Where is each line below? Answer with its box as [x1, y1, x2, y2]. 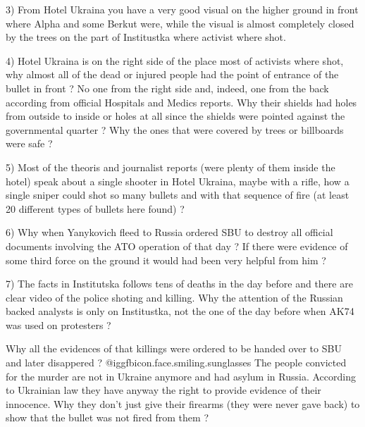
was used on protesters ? [6, 317, 111, 332]
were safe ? [6, 136, 53, 151]
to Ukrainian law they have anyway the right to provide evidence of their [6, 383, 321, 397]
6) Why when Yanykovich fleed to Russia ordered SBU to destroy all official [6, 225, 333, 240]
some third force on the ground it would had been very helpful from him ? [6, 252, 326, 267]
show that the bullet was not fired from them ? [6, 410, 209, 425]
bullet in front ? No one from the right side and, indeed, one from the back [6, 80, 329, 95]
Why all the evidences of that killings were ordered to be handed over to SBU [6, 341, 342, 356]
